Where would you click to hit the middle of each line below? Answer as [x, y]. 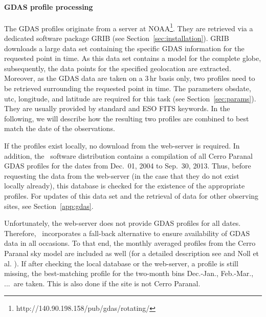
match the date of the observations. [60, 128]
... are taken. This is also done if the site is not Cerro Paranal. [102, 283]
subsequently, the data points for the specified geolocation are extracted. [118, 68]
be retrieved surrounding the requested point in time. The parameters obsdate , [128, 88]
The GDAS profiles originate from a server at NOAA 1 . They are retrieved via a [129, 27]
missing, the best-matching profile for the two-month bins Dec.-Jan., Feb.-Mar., [129, 273]
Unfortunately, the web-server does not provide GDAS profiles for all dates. [123, 223]
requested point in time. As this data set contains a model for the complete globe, [133, 58]
